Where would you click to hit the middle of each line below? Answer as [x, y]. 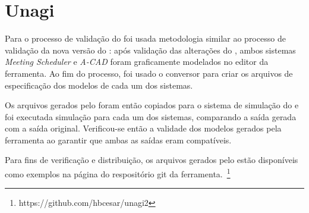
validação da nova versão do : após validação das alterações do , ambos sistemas [150, 50]
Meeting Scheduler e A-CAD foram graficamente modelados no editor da [137, 62]
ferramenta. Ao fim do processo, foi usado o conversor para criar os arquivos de [149, 73]
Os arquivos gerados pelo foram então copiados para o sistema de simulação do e [152, 105]
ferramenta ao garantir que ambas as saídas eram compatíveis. [118, 140]
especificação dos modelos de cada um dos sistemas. [99, 85]
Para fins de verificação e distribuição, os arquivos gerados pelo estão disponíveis [152, 160]
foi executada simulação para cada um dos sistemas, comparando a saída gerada [151, 116]
